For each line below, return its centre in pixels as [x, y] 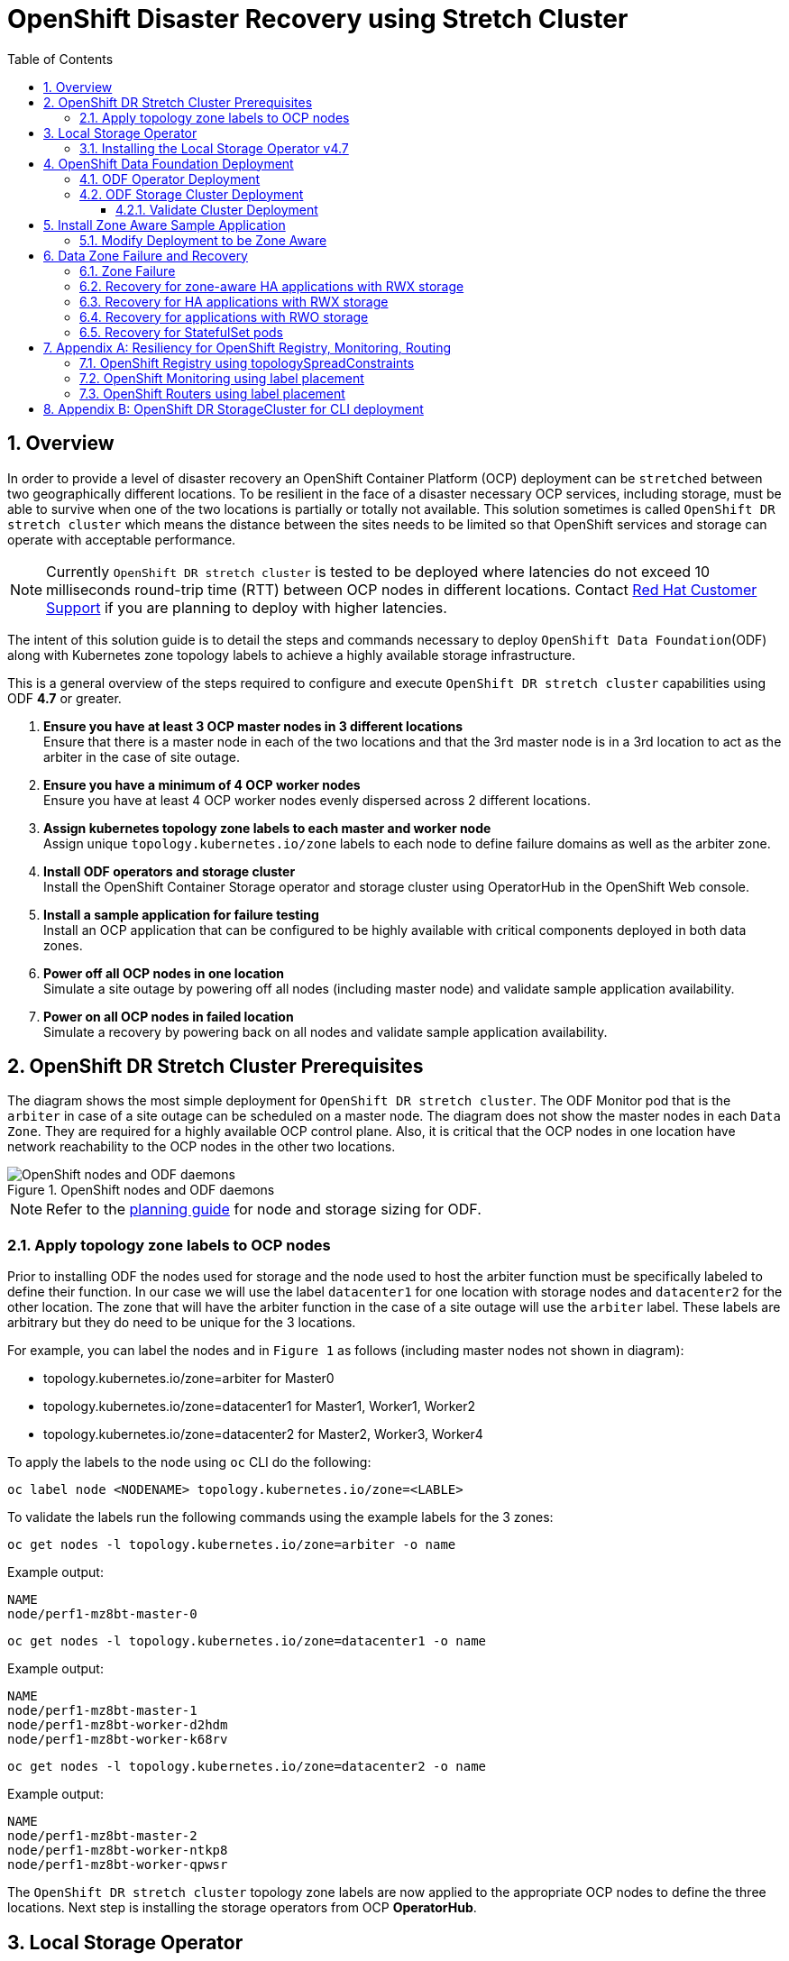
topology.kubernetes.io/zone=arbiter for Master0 [189, 1379]
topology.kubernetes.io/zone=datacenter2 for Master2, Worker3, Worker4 [263, 1434]
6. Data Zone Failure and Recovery [146, 255]
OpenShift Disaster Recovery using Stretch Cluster [318, 19]
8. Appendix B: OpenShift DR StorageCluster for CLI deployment [234, 408]
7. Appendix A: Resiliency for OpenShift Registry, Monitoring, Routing [248, 347]
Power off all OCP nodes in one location [164, 973]
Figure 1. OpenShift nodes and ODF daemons [141, 1190]
